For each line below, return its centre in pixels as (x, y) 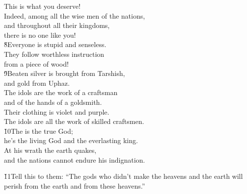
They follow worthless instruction (54, 54)
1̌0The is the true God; (39, 131)
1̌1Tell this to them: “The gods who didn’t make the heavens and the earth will (123, 176)
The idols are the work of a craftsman (61, 92)
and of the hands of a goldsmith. (53, 102)
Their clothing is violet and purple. (57, 111)
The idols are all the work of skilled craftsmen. (74, 121)
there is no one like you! (40, 35)
